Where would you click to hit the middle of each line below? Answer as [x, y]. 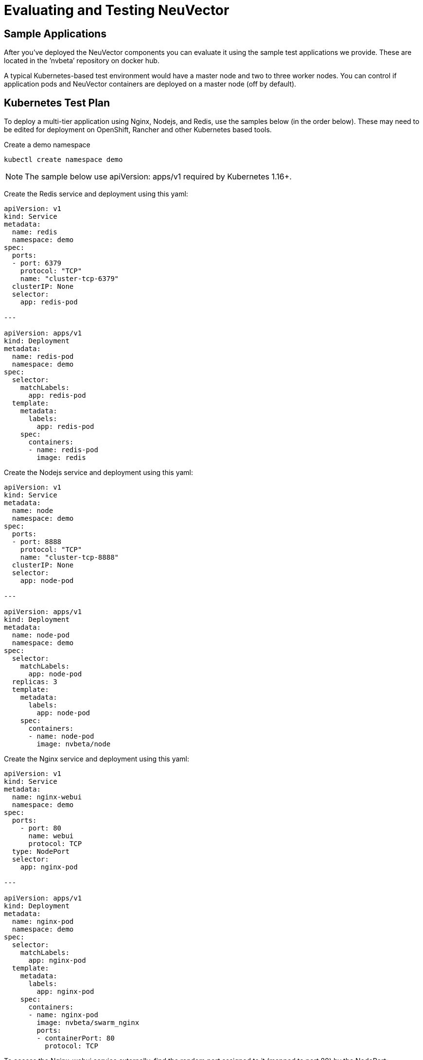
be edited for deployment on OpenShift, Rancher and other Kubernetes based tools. [138, 130]
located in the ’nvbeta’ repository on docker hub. [82, 61]
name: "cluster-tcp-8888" [70, 557]
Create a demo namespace [47, 145]
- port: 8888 [37, 542]
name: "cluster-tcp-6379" [70, 279]
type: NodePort [41, 852]
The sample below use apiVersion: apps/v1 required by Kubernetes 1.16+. [158, 177]
